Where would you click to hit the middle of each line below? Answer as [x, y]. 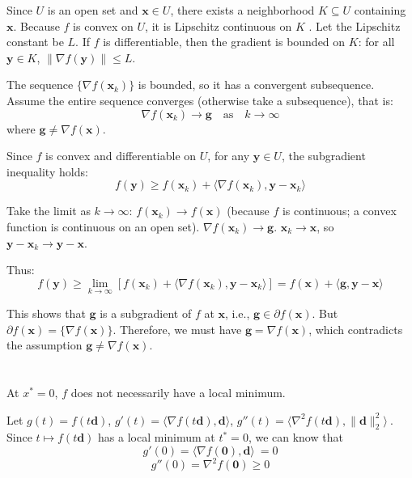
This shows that [46, 313]
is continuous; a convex [339, 211]
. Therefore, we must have [177, 329]
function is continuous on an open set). [103, 226]
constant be [35, 42]
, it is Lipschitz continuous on [219, 25]
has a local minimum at [157, 437]
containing [380, 10]
